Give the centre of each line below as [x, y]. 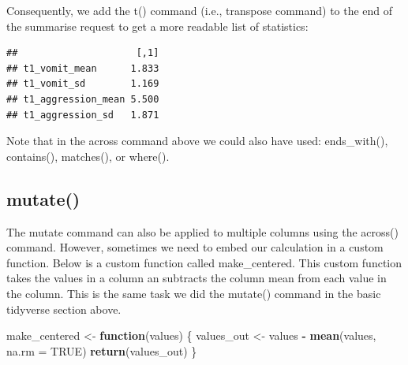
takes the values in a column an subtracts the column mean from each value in [197, 278]
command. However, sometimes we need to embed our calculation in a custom [195, 247]
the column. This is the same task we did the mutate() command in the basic [194, 293]
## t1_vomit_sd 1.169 [83, 84]
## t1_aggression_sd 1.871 [83, 115]
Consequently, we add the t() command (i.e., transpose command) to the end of [200, 10]
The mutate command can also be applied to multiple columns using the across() [202, 231]
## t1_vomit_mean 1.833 [83, 68]
